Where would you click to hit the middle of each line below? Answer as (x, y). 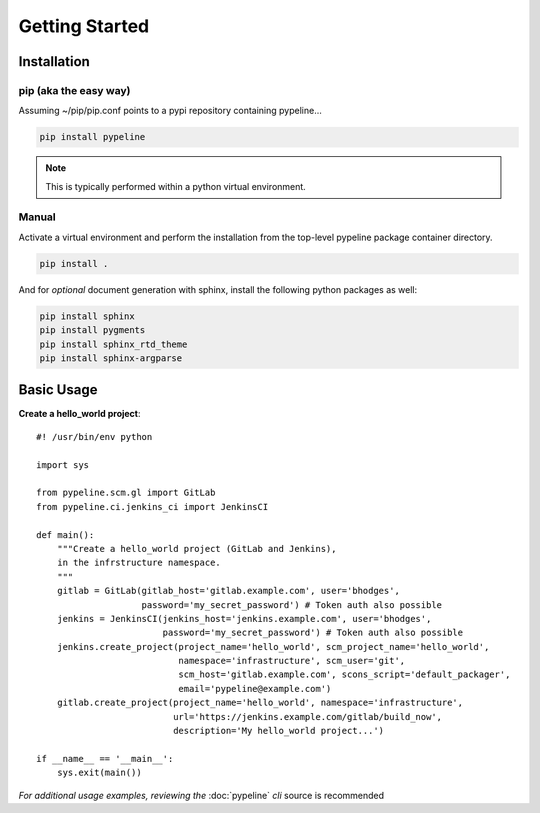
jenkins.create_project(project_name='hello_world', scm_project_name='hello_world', (273, 646)
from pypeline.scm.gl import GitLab (126, 493)
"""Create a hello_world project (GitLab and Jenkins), (196, 548)
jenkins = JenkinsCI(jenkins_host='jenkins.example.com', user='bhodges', (244, 618)
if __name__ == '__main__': (105, 758)
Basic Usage (58, 390)
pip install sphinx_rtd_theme (113, 344)
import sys (63, 464)
